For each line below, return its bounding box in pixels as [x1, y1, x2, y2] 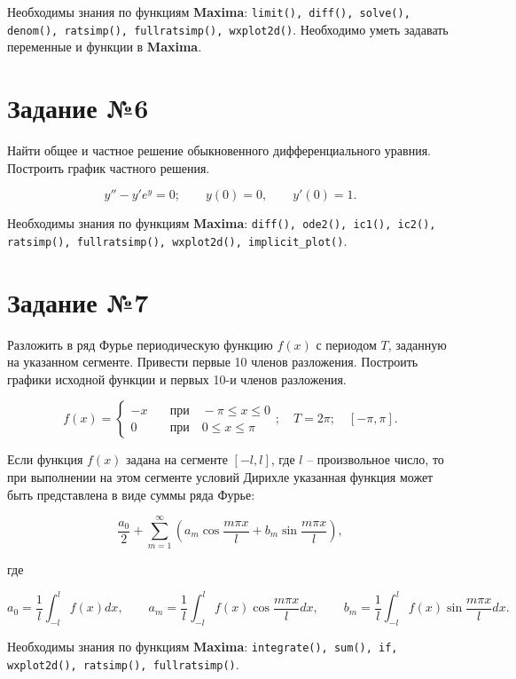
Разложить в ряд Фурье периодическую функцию [7, 335, 273, 353]
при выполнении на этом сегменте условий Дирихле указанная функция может [7, 468, 434, 486]
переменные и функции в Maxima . [7, 37, 202, 56]
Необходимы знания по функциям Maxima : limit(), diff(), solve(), [7, 3, 410, 20]
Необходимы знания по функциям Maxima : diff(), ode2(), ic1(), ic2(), [7, 214, 436, 233]
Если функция [7, 450, 83, 469]
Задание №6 [7, 90, 149, 126]
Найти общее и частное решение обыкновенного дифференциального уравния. [7, 141, 432, 160]
